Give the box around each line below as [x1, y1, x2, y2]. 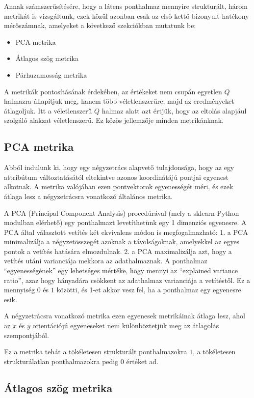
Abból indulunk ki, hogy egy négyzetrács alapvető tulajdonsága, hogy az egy [4, 162, 234, 172]
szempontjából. [4, 330, 49, 340]
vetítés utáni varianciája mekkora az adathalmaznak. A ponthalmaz [4, 256, 207, 266]
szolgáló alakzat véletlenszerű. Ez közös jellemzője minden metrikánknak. [4, 115, 224, 125]
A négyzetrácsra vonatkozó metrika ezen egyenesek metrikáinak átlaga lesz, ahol [4, 311, 245, 321]
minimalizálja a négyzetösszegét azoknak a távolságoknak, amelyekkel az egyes [4, 236, 240, 247]
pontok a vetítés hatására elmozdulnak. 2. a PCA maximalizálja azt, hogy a [4, 246, 232, 256]
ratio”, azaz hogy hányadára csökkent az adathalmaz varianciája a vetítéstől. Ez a [4, 275, 251, 285]
